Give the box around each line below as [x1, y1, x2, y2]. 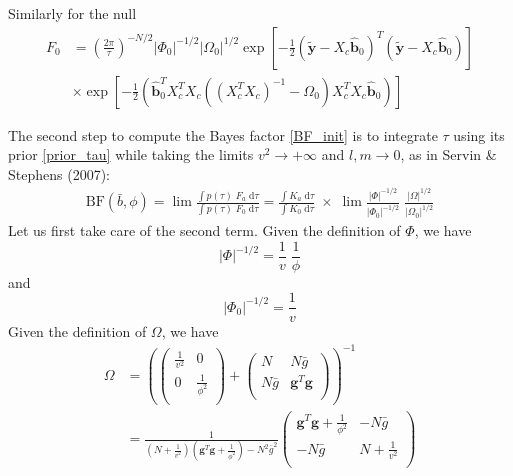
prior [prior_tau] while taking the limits [8, 144, 254, 165]
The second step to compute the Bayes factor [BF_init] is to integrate [8, 124, 438, 145]
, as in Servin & [400, 144, 497, 165]
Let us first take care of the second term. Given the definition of [8, 220, 401, 241]
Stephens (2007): [8, 163, 110, 184]
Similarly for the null [8, 3, 137, 23]
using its [453, 124, 505, 145]
